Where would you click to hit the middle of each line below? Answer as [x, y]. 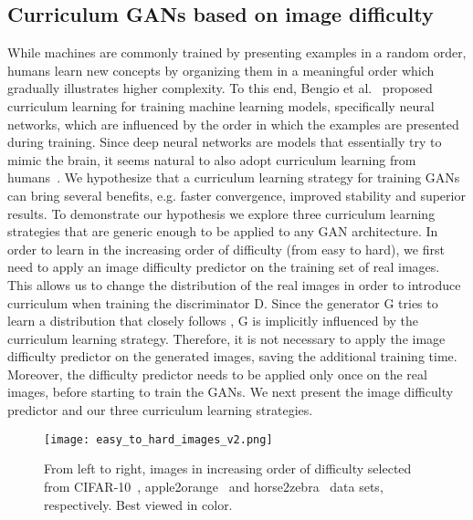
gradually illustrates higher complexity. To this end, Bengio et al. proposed [220, 88]
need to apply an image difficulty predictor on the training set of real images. [224, 267]
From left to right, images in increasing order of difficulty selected [228, 468]
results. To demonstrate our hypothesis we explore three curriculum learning [221, 213]
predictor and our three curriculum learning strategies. [160, 410]
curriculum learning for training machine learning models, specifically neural [221, 105]
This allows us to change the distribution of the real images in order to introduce [234, 284]
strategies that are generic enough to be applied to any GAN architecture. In [223, 231]
